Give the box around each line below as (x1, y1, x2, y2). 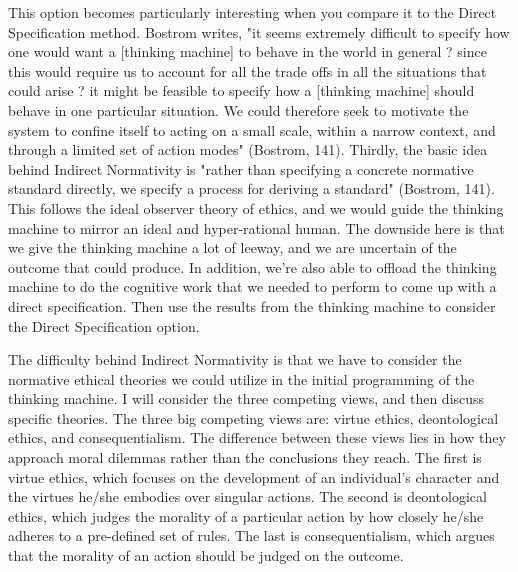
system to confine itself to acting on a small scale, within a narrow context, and (8, 119, 496, 140)
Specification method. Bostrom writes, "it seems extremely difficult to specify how (8, 21, 510, 42)
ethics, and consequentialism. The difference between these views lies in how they (8, 427, 506, 448)
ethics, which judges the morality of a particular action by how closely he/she (8, 505, 484, 526)
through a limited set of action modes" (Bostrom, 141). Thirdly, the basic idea (8, 139, 488, 160)
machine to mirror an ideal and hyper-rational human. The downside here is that (8, 217, 505, 238)
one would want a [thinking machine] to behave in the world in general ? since (8, 41, 487, 62)
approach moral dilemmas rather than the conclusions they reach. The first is (8, 447, 482, 468)
